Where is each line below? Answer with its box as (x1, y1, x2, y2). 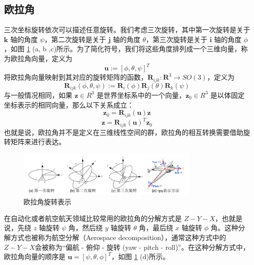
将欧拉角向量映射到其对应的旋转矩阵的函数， (4, 72, 148, 82)
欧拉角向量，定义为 (10, 53, 72, 63)
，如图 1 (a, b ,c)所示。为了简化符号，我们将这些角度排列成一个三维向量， (4, 44, 241, 54)
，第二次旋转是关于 (44, 34, 106, 44)
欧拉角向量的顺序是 (4, 251, 65, 262)
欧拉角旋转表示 (23, 197, 71, 207)
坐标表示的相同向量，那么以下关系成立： (4, 99, 134, 110)
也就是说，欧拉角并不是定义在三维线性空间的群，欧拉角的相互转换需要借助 (4, 127, 243, 137)
